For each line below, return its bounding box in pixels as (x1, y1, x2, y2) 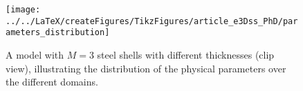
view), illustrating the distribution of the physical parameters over (6, 61, 286, 75)
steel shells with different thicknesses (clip (97, 47, 275, 61)
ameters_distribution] (6, 28, 110, 38)
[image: (6, 5, 41, 14)
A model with (6, 47, 64, 61)
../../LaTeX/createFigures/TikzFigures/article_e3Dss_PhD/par (6, 16, 298, 26)
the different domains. (6, 74, 98, 89)
